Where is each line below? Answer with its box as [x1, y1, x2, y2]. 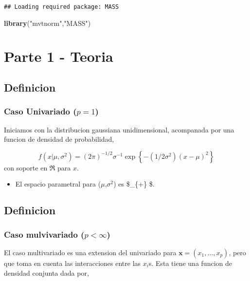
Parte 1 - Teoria [4, 46, 113, 66]
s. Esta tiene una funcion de [148, 258, 232, 268]
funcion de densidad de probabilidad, [4, 134, 114, 144]
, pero [229, 247, 246, 257]
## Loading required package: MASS [4, 3, 119, 10]
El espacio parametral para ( [15, 179, 101, 189]
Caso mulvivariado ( [4, 228, 85, 240]
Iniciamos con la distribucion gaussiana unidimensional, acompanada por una [4, 124, 234, 134]
